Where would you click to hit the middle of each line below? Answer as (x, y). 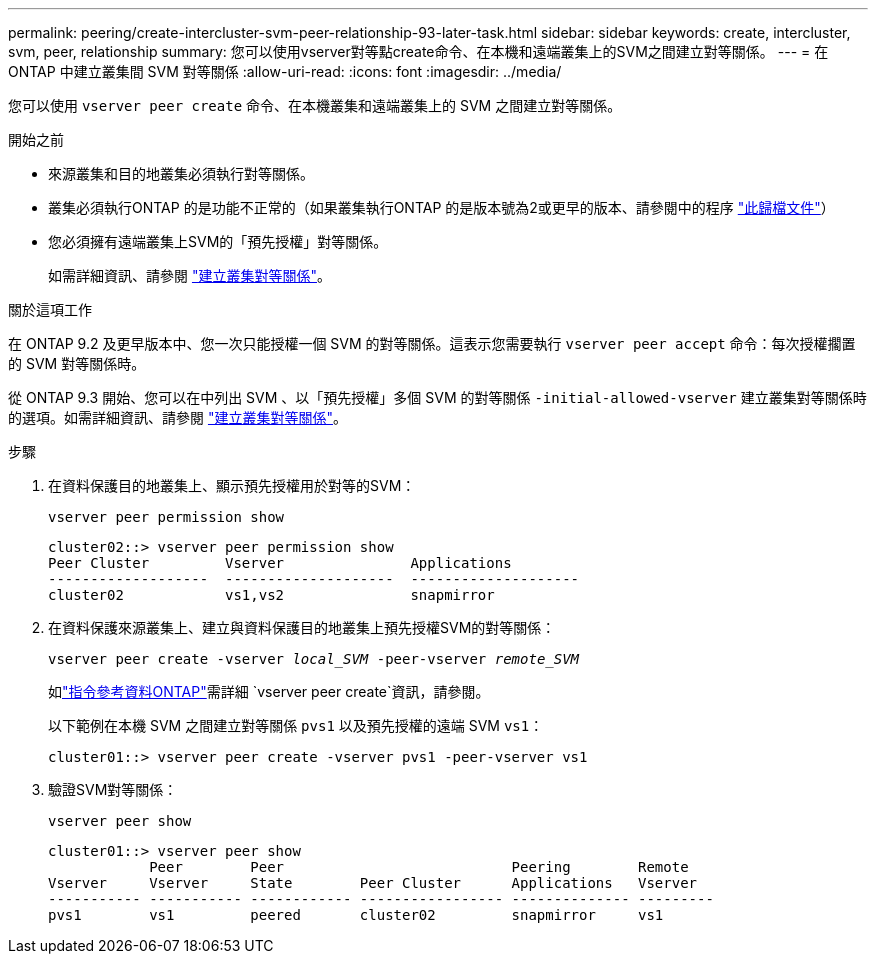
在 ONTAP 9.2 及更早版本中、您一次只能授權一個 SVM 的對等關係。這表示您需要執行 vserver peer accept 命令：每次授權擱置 (432, 343)
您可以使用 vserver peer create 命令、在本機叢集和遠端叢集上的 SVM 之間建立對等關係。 (315, 105)
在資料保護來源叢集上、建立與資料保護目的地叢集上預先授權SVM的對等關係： (302, 627)
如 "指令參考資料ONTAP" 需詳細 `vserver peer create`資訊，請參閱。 (269, 691)
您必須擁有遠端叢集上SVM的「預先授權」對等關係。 (218, 241)
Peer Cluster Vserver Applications (280, 563)
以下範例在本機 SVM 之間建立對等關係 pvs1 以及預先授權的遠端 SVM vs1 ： (296, 725)
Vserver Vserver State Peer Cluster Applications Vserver (373, 883)
